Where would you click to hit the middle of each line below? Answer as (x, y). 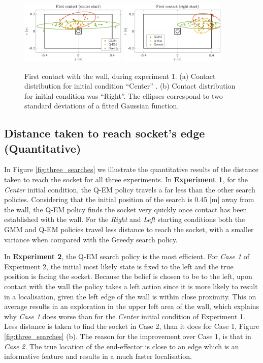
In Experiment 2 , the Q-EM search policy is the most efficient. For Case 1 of (127, 256)
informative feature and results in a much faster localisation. (98, 356)
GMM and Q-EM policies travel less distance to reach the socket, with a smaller (129, 229)
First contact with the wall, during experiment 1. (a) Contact (120, 76)
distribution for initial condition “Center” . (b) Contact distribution (130, 86)
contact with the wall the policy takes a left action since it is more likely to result (131, 286)
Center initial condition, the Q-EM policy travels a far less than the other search (130, 189)
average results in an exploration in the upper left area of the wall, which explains (132, 306)
